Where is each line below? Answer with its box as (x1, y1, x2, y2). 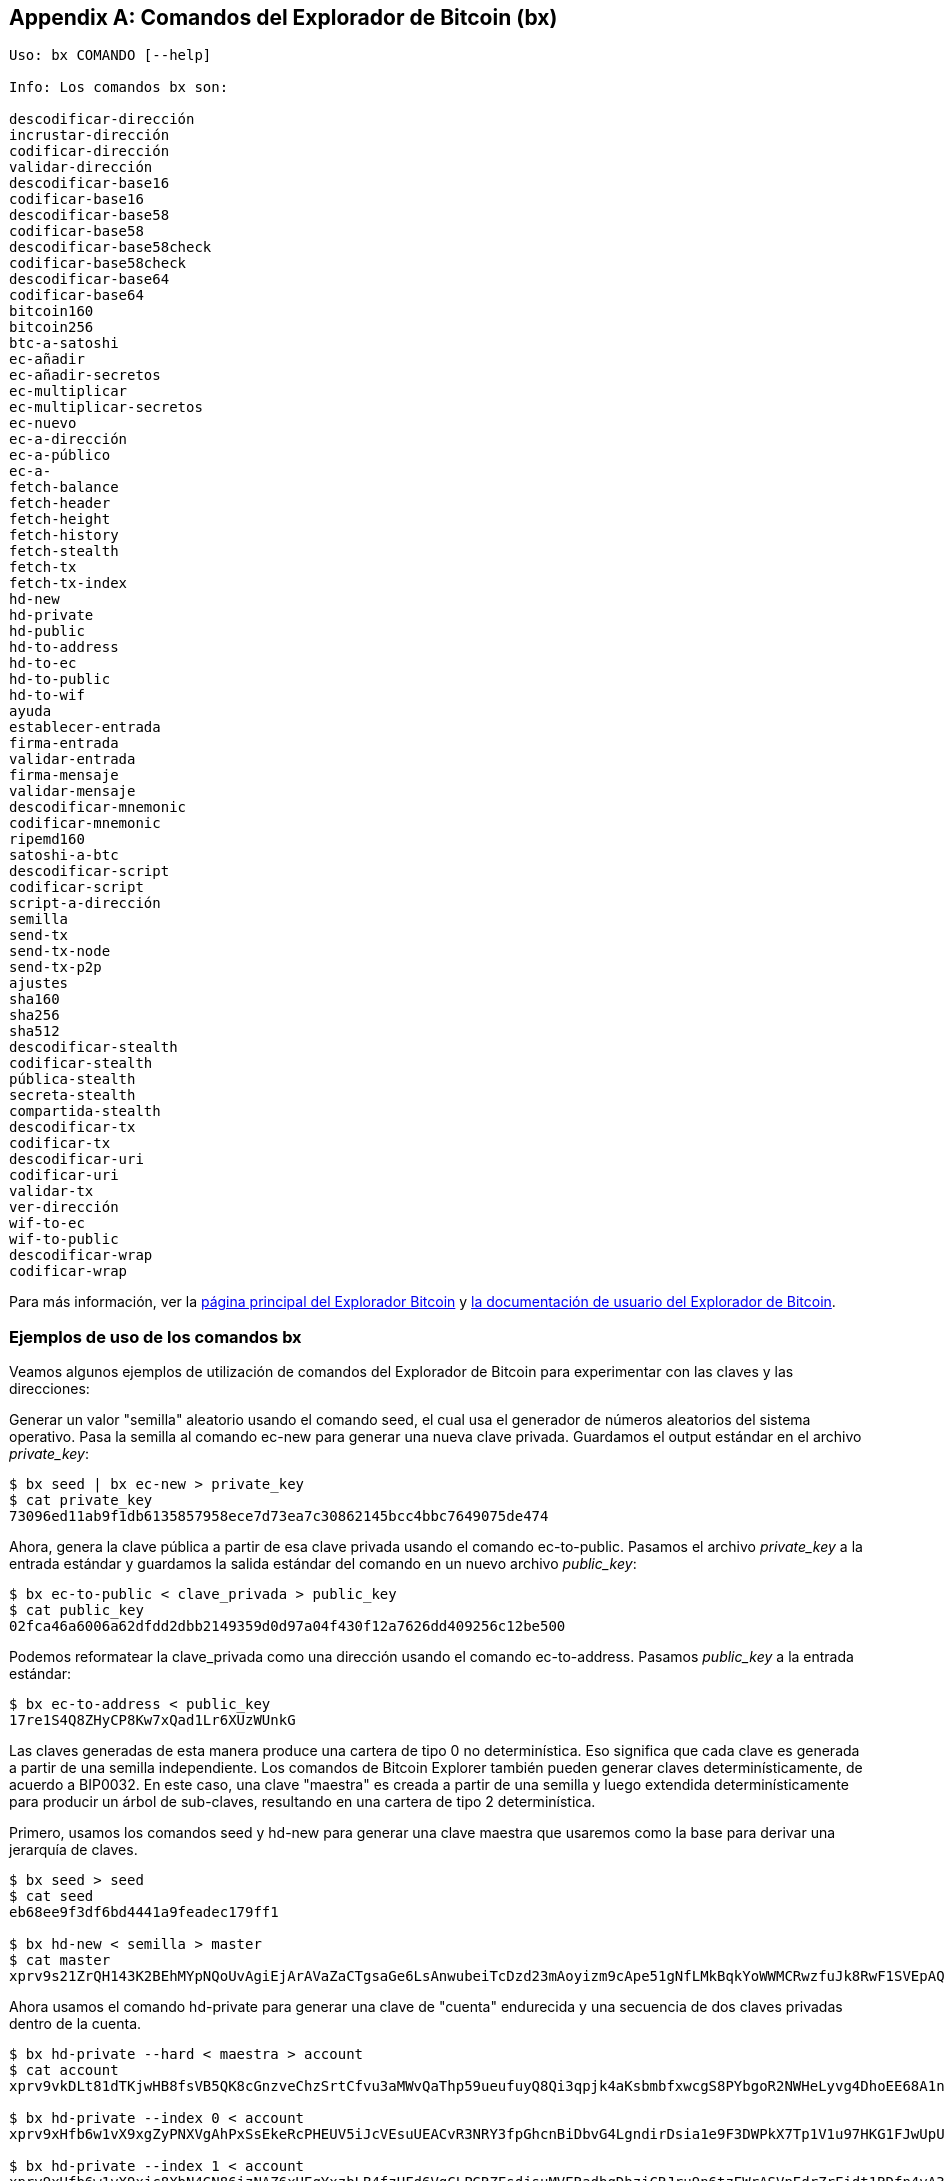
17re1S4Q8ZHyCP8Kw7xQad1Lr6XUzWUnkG (9, 1712, 296, 1729)
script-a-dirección (9, 895, 161, 912)
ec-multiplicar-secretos (9, 399, 203, 416)
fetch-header (9, 495, 111, 512)
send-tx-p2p (9, 959, 102, 976)
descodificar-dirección (9, 111, 195, 128)
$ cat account (9, 2062, 119, 2079)
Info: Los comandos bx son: (9, 79, 229, 96)
